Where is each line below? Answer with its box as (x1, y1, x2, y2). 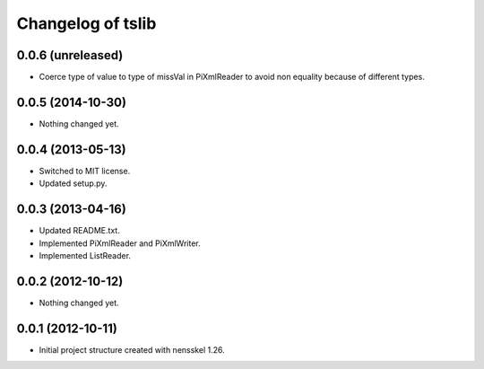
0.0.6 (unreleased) (16, 48, 124, 63)
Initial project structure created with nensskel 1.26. (39, 344, 225, 355)
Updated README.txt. (39, 225, 120, 236)
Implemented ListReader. (39, 250, 132, 260)
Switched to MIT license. (39, 165, 131, 176)
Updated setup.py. (39, 178, 108, 189)
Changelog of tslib (16, 13, 157, 33)
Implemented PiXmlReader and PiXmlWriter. (39, 238, 201, 249)
